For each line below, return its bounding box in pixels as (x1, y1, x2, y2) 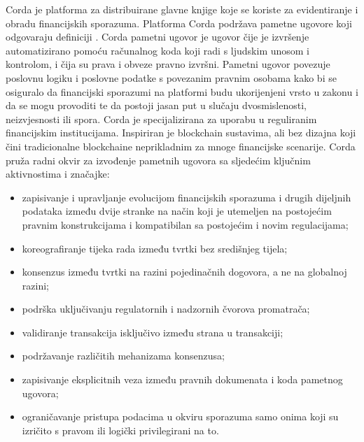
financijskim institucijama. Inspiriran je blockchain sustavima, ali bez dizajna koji (6, 125, 356, 140)
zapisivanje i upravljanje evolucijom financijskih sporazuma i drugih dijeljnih (22, 190, 351, 204)
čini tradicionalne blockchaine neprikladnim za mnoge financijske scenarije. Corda (6, 138, 356, 153)
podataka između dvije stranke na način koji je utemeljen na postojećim (22, 204, 332, 218)
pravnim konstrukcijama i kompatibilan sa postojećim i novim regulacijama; (22, 217, 349, 231)
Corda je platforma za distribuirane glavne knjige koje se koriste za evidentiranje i (6, 2, 358, 16)
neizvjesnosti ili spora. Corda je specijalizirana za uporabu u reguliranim (6, 111, 317, 126)
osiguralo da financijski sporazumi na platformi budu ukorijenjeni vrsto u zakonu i (6, 84, 358, 99)
